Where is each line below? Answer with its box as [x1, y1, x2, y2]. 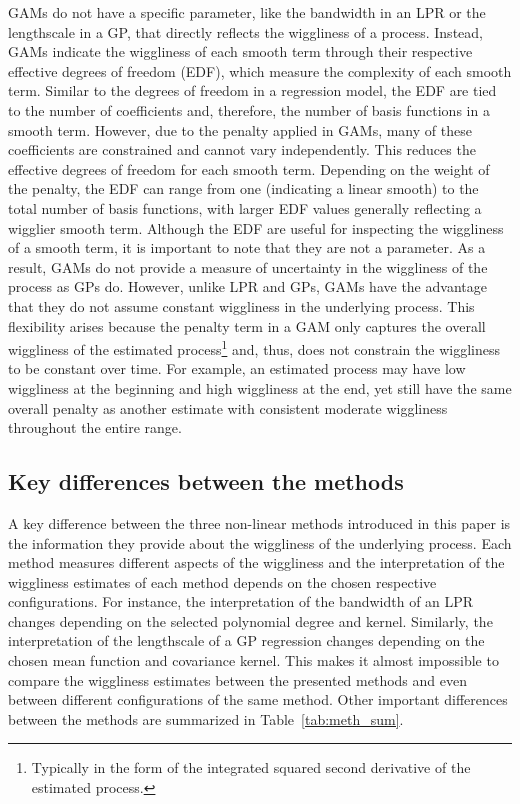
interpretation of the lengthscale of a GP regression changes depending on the [8, 630, 485, 651]
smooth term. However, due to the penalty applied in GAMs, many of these [8, 119, 472, 140]
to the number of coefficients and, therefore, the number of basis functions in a [8, 99, 490, 120]
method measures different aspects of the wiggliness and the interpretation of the [8, 552, 505, 573]
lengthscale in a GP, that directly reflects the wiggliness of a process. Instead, [8, 21, 483, 42]
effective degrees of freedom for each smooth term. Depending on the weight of [8, 158, 490, 179]
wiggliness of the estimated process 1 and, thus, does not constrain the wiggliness [8, 336, 500, 359]
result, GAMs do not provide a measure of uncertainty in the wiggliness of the [8, 256, 488, 277]
